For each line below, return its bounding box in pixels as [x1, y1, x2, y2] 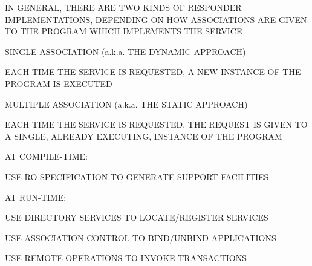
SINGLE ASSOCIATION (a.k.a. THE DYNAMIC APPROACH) [5, 45, 246, 57]
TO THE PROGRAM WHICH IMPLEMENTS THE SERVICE [5, 25, 242, 37]
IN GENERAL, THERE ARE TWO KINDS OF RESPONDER [5, 1, 242, 13]
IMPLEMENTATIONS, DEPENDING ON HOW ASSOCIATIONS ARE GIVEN [5, 13, 307, 25]
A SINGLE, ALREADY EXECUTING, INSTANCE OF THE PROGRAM [5, 129, 282, 142]
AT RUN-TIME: [5, 190, 67, 203]
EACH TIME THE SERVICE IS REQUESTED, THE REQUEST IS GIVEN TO [5, 118, 308, 131]
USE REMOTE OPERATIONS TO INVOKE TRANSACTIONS [5, 251, 247, 264]
